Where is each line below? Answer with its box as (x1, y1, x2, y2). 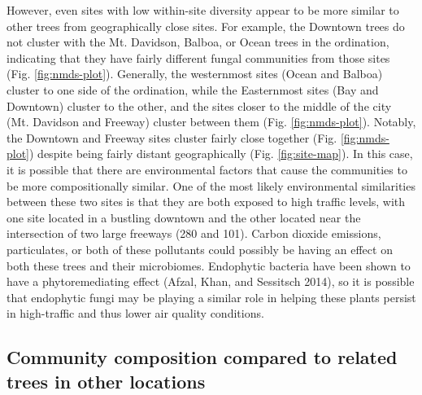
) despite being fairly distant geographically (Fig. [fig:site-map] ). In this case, (29, 145, 413, 162)
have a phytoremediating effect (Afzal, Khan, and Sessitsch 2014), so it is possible (7, 273, 415, 290)
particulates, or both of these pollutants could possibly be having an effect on (7, 240, 393, 257)
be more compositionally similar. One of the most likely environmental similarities (7, 177, 415, 194)
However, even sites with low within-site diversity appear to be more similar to (7, 2, 399, 18)
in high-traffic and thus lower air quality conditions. (7, 305, 264, 322)
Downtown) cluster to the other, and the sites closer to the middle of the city (7, 97, 392, 114)
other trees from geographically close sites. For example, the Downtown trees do (7, 17, 405, 34)
